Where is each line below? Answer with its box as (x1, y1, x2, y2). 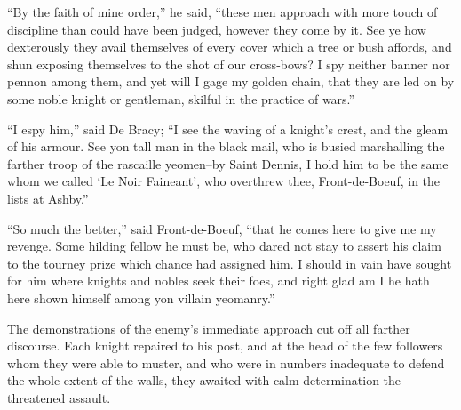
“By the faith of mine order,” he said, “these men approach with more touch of (7, 3, 438, 20)
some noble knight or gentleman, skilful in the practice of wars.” (7, 89, 355, 108)
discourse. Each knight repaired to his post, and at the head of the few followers (7, 336, 443, 355)
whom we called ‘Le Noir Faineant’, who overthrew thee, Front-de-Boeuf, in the (7, 172, 441, 190)
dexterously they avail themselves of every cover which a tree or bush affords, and (7, 37, 452, 56)
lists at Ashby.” (7, 189, 89, 207)
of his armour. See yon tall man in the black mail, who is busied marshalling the (7, 137, 445, 156)
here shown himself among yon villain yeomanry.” (7, 288, 275, 307)
